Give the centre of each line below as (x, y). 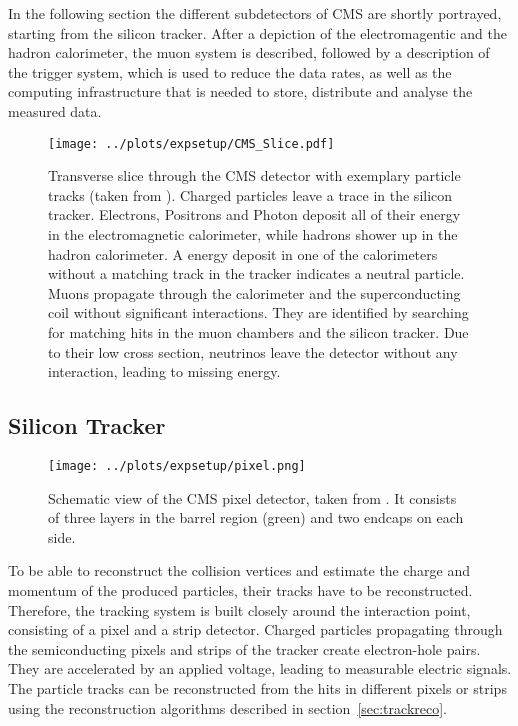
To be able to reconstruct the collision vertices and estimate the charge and (239, 570)
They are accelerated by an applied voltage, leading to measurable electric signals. (260, 668)
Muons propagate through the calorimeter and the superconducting (254, 292)
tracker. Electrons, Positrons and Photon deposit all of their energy (254, 214)
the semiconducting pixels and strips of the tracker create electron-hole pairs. (244, 648)
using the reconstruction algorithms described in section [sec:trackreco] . (227, 707)
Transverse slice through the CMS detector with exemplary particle (254, 175)
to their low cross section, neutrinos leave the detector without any (253, 351)
